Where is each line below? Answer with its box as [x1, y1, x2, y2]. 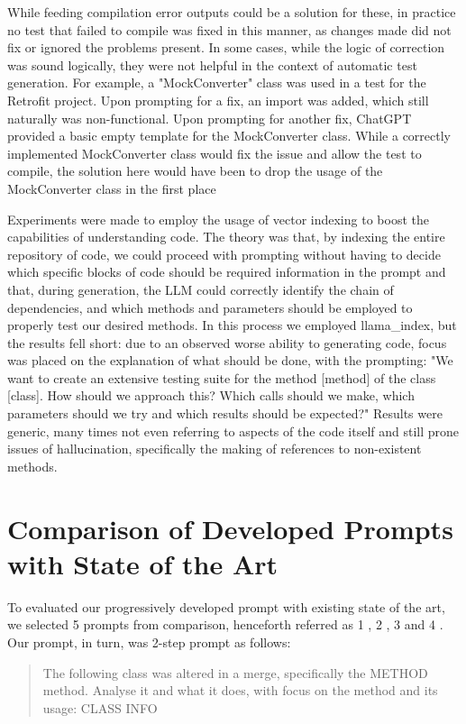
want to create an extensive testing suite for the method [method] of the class [7, 368, 436, 387]
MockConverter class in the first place [7, 179, 216, 197]
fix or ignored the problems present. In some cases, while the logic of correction [7, 38, 445, 57]
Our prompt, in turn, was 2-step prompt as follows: [7, 632, 291, 651]
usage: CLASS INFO [42, 698, 158, 717]
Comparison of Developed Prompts [7, 509, 453, 546]
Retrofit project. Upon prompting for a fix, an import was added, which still [7, 90, 429, 109]
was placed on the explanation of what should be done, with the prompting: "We [7, 351, 453, 370]
